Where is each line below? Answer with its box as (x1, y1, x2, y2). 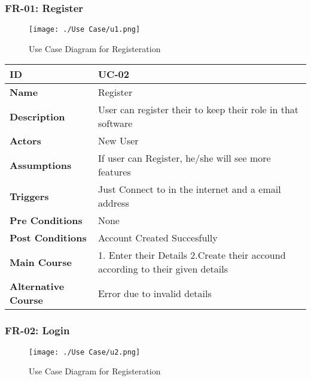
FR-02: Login (5, 323, 70, 338)
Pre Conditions (10, 213, 83, 228)
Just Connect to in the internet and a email (97, 182, 281, 196)
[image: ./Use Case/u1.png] (29, 25, 141, 34)
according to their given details (97, 262, 228, 276)
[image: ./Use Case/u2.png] (29, 347, 141, 356)
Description (10, 109, 65, 123)
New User (97, 134, 139, 148)
